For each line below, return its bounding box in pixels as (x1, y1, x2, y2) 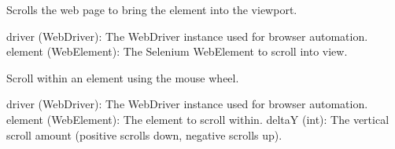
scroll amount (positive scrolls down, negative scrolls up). (6, 126, 282, 143)
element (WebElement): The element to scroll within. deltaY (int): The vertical (6, 111, 389, 127)
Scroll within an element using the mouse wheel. (6, 69, 239, 85)
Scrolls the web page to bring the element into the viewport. (6, 2, 297, 17)
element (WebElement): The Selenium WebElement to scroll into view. (6, 43, 348, 60)
